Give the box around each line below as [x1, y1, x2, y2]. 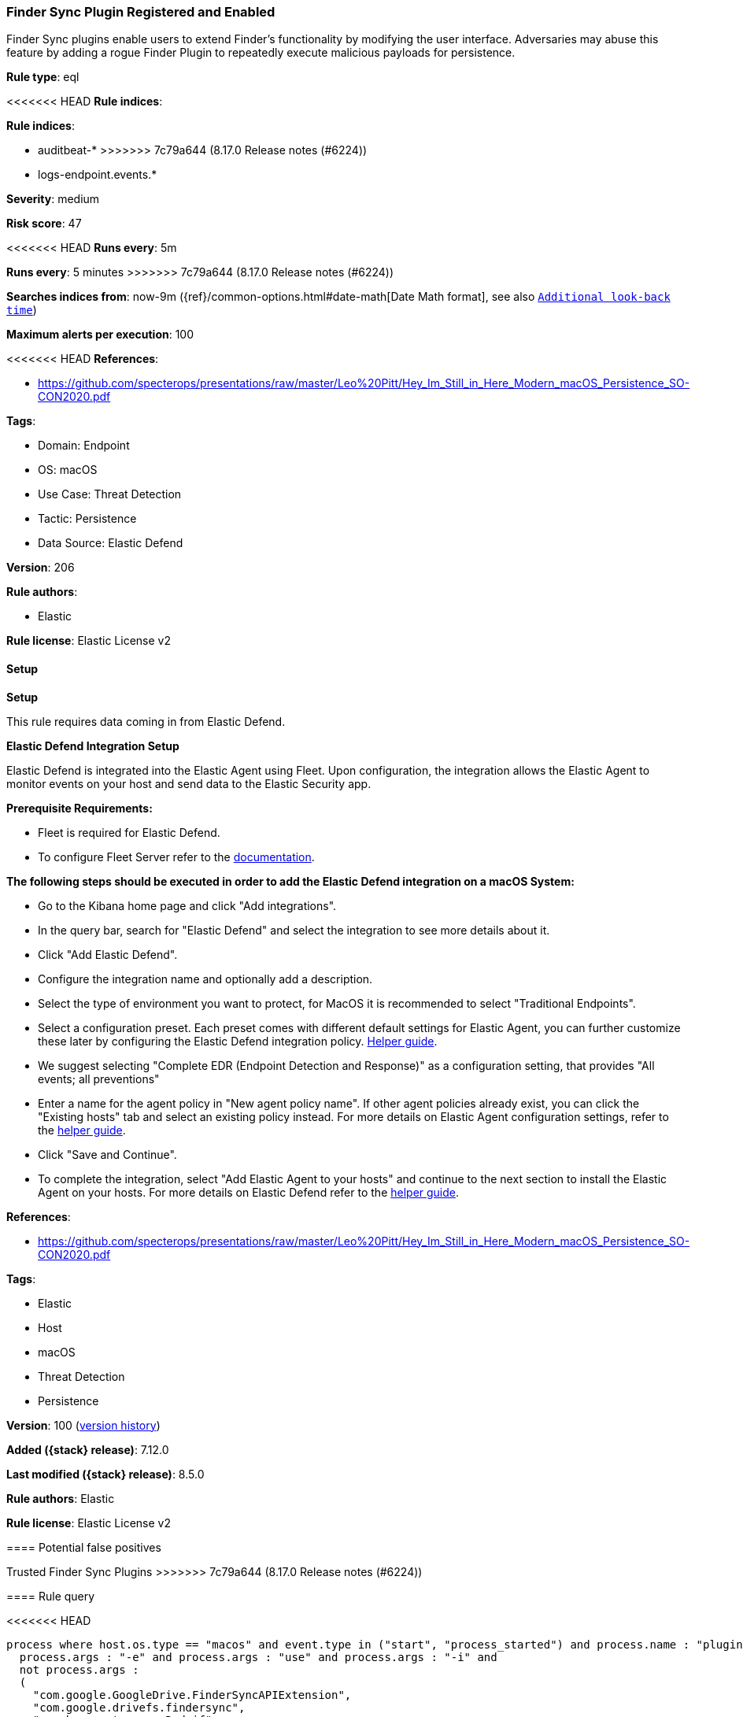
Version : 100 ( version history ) [6, 1418, 161, 1432]
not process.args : [19, 1663, 139, 1676]
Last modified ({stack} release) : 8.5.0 [6, 1467, 205, 1481]
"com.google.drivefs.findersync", [32, 1700, 246, 1714]
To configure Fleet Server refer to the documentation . [38, 849, 315, 864]
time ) [6, 303, 37, 317]
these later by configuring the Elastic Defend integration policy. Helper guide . [38, 1034, 438, 1048]
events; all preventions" [38, 1071, 160, 1086]
